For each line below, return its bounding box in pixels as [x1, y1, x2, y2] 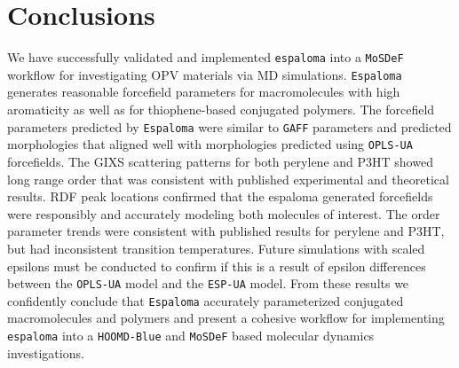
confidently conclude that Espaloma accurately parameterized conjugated [7, 291, 404, 309]
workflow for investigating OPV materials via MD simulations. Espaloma [7, 65, 402, 83]
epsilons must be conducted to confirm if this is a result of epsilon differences [7, 256, 426, 275]
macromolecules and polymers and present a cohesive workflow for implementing [7, 309, 445, 327]
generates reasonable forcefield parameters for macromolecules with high [7, 82, 400, 101]
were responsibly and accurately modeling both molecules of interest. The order [7, 204, 440, 223]
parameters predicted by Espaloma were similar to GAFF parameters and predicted [7, 117, 452, 136]
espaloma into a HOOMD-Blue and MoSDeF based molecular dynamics [7, 326, 375, 344]
